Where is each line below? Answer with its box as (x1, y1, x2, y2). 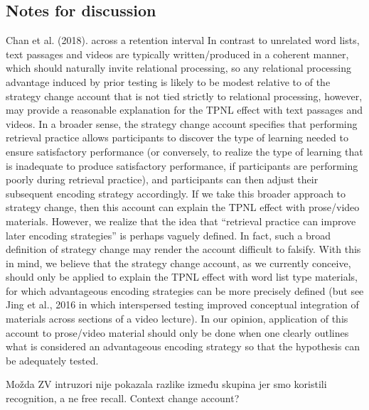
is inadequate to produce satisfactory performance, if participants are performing (6, 158, 358, 173)
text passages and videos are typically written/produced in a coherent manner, (6, 46, 349, 61)
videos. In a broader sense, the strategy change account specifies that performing (6, 116, 358, 131)
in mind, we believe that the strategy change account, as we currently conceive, (6, 255, 351, 270)
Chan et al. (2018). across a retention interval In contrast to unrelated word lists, (6, 33, 360, 48)
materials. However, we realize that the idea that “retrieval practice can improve (6, 213, 356, 228)
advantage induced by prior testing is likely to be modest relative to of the (6, 74, 331, 89)
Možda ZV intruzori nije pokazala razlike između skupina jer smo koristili (6, 377, 327, 392)
